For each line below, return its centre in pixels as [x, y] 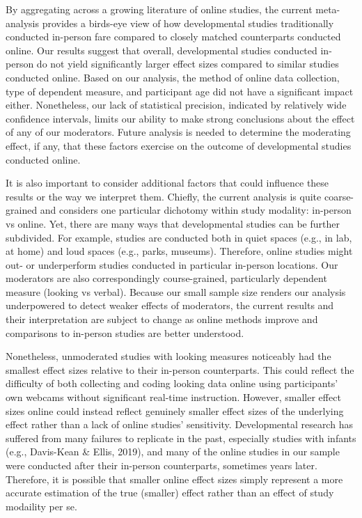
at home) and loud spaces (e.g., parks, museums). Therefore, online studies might [179, 251]
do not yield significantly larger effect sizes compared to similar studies [188, 64]
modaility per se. [41, 506]
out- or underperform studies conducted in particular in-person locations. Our [172, 264]
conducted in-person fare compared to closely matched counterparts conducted [173, 37]
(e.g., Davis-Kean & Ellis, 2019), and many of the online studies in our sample [173, 452]
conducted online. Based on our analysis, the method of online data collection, [173, 77]
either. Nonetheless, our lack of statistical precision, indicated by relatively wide [176, 105]
